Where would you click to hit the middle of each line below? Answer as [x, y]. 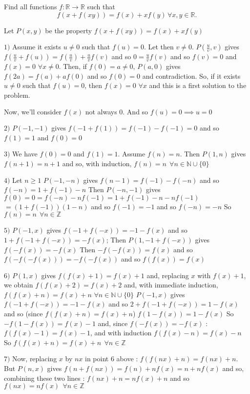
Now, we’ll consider [33, 111]
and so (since [23, 314]
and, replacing [168, 275]
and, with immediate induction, [171, 285]
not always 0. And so [117, 111]
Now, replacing [35, 359]
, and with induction [121, 333]
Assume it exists [37, 47]
